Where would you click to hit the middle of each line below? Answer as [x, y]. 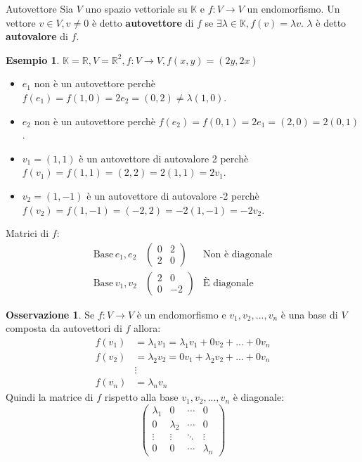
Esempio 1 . [33, 59]
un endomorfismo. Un [293, 8]
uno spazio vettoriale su [136, 8]
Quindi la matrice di [50, 397]
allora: [147, 328]
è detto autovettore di [143, 22]
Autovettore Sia [40, 8]
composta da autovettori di [64, 328]
